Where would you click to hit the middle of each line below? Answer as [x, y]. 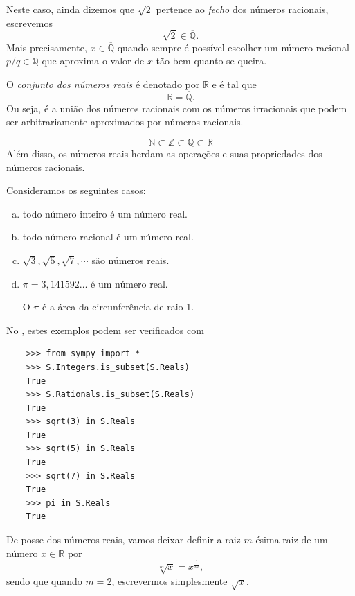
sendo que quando [44, 580]
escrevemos [30, 23]
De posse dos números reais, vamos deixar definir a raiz [124, 540]
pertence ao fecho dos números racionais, [242, 9]
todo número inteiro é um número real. [105, 213]
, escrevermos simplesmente [170, 580]
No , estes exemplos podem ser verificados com [105, 330]
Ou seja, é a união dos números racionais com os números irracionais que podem [177, 108]
